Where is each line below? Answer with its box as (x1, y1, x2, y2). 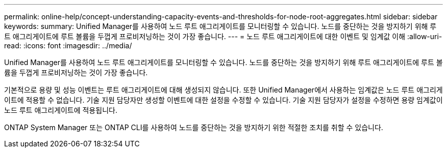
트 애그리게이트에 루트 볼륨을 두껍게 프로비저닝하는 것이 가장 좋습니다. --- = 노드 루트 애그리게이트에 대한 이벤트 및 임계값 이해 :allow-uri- (4, 32, 442, 41)
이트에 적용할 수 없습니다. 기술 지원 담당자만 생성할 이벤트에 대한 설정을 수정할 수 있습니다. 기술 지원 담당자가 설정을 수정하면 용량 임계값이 (4, 96, 443, 104)
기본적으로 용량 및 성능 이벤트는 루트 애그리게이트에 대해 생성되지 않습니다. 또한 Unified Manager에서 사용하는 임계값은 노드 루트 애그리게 (4, 85, 443, 94)
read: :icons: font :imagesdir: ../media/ (4, 41, 132, 50)
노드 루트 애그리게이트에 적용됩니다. (4, 106, 117, 114)
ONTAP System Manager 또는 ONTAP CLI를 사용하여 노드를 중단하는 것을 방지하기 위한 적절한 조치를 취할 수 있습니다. (4, 123, 383, 132)
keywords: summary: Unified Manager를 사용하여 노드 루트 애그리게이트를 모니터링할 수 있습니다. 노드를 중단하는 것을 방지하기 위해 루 (4, 22, 437, 31)
